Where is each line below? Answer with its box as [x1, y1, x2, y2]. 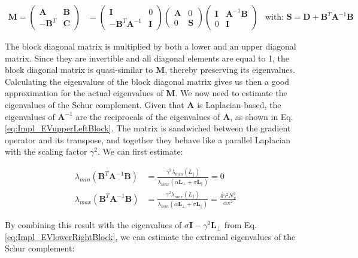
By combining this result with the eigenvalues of [5, 219, 182, 231]
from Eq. [224, 219, 257, 231]
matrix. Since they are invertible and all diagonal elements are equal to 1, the [5, 51, 290, 64]
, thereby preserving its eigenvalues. [165, 63, 295, 76]
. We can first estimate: [98, 145, 183, 158]
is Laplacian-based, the [197, 99, 281, 110]
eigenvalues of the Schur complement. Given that [5, 99, 184, 110]
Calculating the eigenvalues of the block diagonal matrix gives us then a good [5, 75, 290, 87]
